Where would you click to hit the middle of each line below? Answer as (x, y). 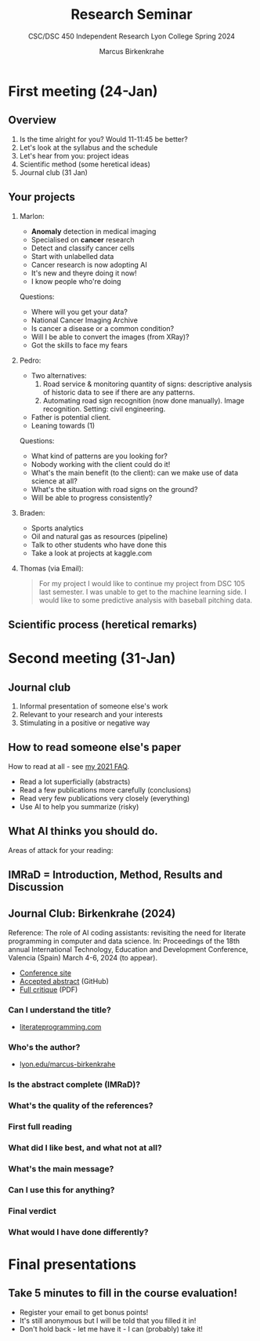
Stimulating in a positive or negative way (85, 723)
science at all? (54, 481)
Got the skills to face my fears (79, 345)
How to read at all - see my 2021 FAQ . (69, 766)
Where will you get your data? (79, 312)
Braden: (32, 512)
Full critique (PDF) (49, 989)
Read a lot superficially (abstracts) (75, 782)
